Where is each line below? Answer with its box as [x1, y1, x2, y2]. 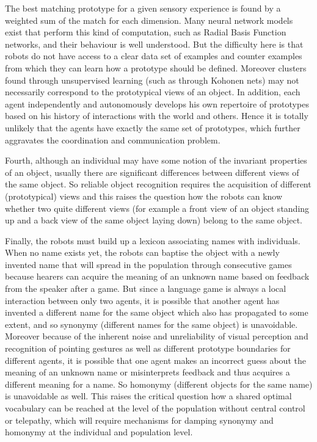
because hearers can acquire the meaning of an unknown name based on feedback [5, 270, 310, 283]
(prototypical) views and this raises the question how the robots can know [5, 189, 283, 202]
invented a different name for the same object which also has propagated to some [5, 306, 308, 319]
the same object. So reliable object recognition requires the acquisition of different [5, 178, 312, 190]
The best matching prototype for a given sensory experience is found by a [5, 2, 281, 14]
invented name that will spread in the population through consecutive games [5, 258, 292, 270]
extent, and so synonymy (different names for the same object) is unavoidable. [5, 317, 298, 330]
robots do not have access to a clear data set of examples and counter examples [5, 49, 302, 62]
